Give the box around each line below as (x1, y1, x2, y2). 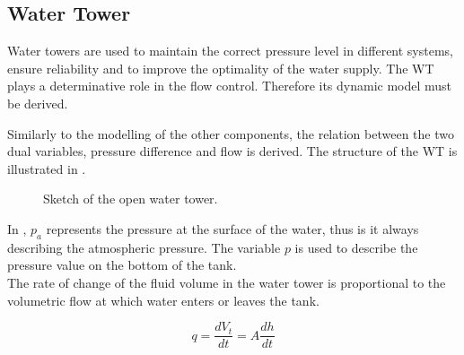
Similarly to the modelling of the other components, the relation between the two (7, 124, 454, 143)
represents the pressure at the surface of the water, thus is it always (46, 219, 419, 238)
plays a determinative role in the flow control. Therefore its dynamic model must (7, 76, 452, 95)
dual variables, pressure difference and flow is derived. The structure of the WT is (7, 142, 458, 160)
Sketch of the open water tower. (43, 189, 218, 208)
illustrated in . (7, 159, 86, 177)
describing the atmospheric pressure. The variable (7, 238, 281, 256)
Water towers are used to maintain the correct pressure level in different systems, (7, 41, 453, 60)
